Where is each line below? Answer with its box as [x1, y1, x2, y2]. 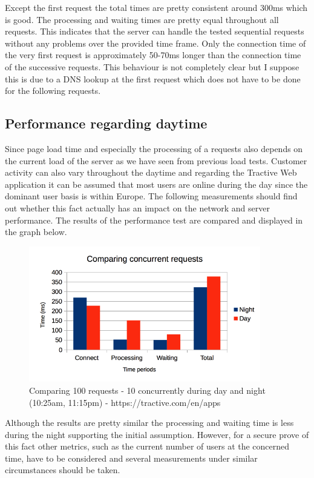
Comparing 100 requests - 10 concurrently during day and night [29, 383, 266, 396]
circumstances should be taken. [5, 463, 120, 476]
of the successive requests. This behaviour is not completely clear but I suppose [5, 60, 299, 73]
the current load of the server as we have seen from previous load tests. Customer [5, 154, 307, 167]
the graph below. [5, 225, 67, 238]
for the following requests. [5, 84, 101, 97]
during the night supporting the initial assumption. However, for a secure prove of [5, 428, 309, 440]
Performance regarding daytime [5, 114, 208, 133]
